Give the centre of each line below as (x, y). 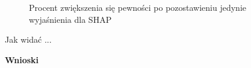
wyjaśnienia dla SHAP (70, 19)
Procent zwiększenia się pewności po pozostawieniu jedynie (138, 7)
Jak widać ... (28, 39)
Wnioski (22, 59)
